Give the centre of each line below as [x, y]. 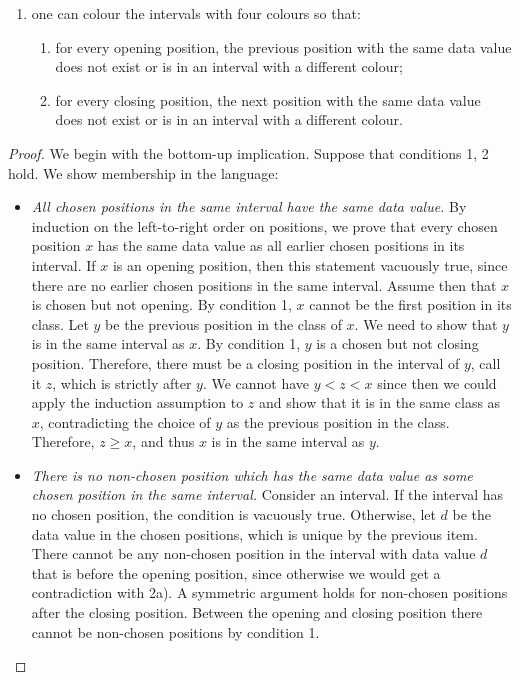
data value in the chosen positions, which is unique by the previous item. [254, 533]
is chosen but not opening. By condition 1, [161, 304]
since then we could [437, 382]
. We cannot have [256, 382]
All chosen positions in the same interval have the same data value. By [249, 206]
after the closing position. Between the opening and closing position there [257, 612]
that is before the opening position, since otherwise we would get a [236, 572]
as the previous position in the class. [338, 421]
